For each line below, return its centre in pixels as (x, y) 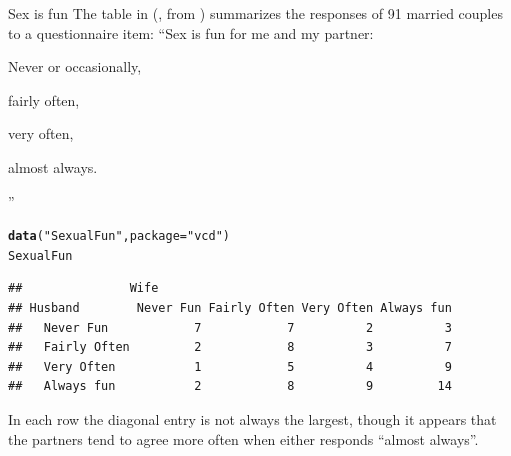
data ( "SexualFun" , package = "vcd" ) (119, 236)
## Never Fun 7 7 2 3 (230, 327)
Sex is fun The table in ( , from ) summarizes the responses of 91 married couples (255, 13)
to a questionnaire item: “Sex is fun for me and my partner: (191, 32)
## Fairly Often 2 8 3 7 (230, 347)
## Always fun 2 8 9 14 (230, 386)
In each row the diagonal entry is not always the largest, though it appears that (252, 419)
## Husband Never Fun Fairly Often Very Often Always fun (230, 308)
